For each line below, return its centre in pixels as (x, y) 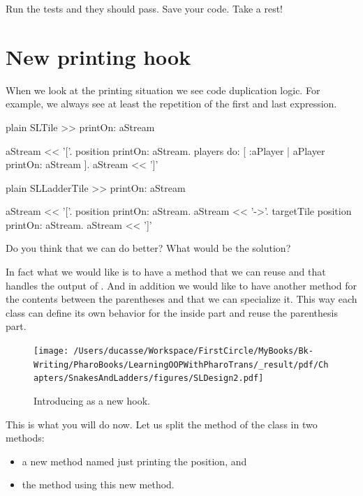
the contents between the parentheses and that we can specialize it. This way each (181, 299)
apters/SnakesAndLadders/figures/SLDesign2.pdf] (149, 378)
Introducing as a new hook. (92, 400)
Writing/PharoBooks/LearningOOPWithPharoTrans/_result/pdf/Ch (181, 365)
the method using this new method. (98, 484)
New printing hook (98, 56)
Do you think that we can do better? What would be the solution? (148, 248)
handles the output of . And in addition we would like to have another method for (181, 285)
